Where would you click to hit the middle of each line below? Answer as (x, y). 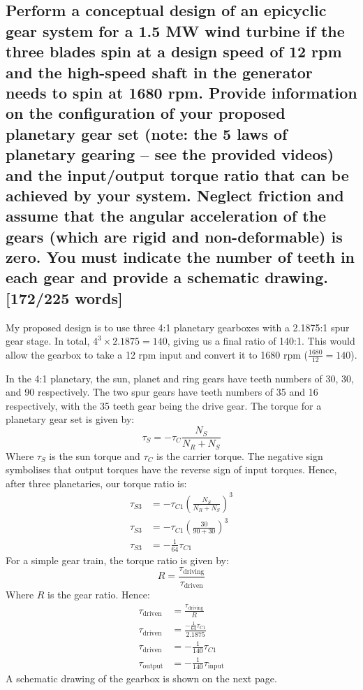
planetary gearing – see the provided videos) (170, 154)
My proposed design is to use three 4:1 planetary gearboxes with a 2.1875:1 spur (178, 327)
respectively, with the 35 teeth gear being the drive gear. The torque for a (164, 405)
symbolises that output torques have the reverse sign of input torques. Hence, (171, 469)
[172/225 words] (64, 297)
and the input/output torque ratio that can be (177, 174)
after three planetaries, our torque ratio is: (96, 483)
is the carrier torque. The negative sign (240, 455)
